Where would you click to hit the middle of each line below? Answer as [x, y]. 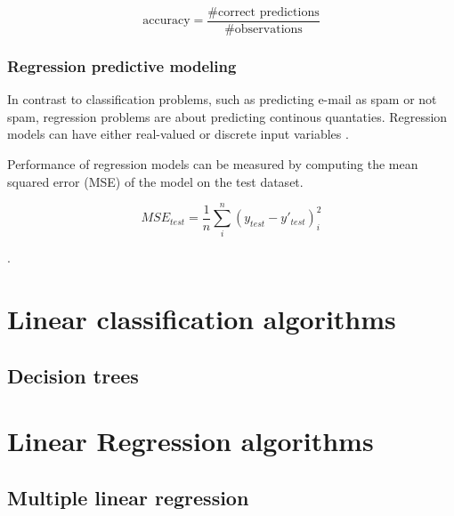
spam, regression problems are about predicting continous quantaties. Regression [227, 116]
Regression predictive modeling [122, 65]
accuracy [166, 21]
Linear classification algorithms [202, 319]
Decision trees [73, 375]
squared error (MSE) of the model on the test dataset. [155, 181]
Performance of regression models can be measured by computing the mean [213, 164]
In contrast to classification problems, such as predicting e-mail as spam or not [222, 99]
